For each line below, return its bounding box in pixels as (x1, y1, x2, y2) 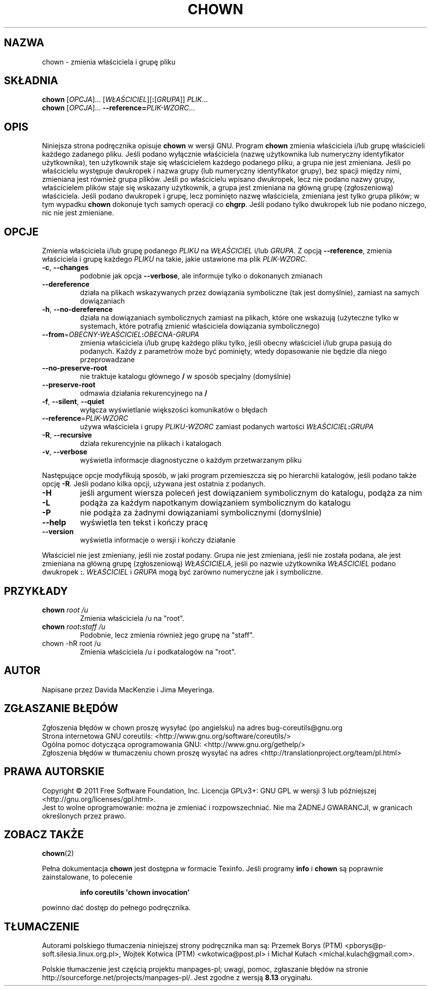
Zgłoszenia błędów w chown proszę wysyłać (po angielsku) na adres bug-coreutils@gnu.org (42, 723, 342, 732)
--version (42, 527, 74, 536)
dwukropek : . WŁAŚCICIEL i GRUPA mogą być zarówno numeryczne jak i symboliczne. (42, 568, 323, 577)
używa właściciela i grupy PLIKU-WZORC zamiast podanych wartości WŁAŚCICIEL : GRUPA (80, 422, 374, 431)
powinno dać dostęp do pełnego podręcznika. (42, 903, 191, 912)
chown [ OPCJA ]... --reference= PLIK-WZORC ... (42, 103, 195, 112)
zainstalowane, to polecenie (42, 873, 133, 882)
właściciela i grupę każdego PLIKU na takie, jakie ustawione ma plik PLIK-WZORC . (42, 255, 308, 264)
